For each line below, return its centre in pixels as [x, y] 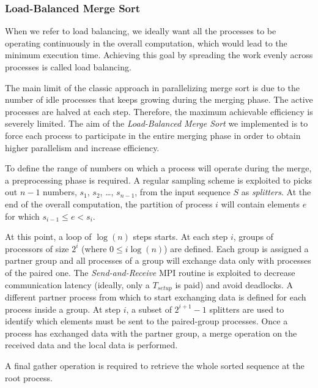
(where [94, 248]
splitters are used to [247, 309]
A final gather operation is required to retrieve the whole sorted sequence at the [155, 365]
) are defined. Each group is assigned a [236, 248]
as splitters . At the [276, 192]
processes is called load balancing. [68, 67]
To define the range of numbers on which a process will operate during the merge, [158, 168]
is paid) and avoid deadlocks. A [234, 284]
